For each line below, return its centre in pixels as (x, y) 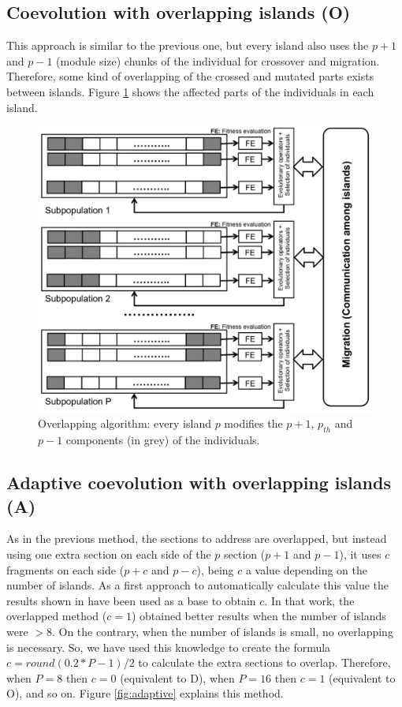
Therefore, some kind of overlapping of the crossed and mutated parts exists (190, 76)
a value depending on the (306, 569)
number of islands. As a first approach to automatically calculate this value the (198, 585)
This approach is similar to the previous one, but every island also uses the (188, 45)
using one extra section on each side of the (109, 554)
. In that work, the (309, 600)
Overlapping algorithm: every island (125, 423)
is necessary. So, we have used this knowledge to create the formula (169, 647)
